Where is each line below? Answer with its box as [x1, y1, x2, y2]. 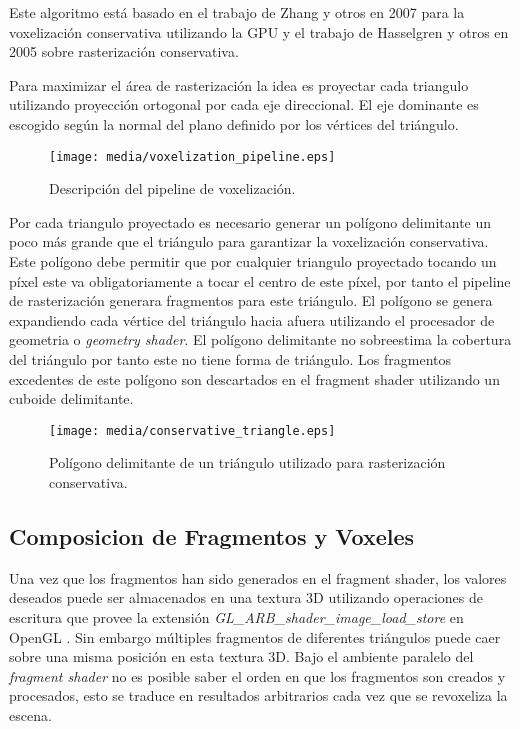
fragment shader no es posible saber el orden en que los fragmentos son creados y [9, 665, 506, 686]
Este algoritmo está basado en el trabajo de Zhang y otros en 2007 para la [9, 2, 465, 22]
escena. [9, 704, 52, 725]
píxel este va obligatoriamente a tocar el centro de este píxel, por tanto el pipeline [9, 270, 511, 291]
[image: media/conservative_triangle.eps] [49, 423, 336, 438]
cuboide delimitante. [9, 388, 134, 409]
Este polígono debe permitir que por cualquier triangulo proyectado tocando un [9, 251, 497, 271]
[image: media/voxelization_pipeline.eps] [49, 149, 336, 164]
